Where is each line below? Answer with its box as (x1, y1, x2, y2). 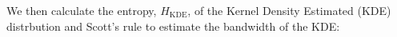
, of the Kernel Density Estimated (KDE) (187, 2, 391, 18)
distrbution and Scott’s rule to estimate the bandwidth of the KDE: (6, 17, 340, 34)
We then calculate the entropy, (6, 2, 157, 18)
